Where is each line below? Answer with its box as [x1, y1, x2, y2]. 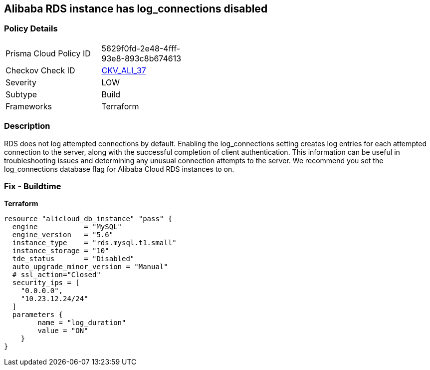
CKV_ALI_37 [101, 65, 146, 75]
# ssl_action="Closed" [12, 271, 101, 279]
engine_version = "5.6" [12, 231, 114, 239]
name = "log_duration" [37, 319, 126, 327]
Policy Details [4, 23, 58, 34]
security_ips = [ [12, 279, 80, 287]
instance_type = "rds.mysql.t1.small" [12, 239, 177, 247]
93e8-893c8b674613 [101, 53, 182, 63]
